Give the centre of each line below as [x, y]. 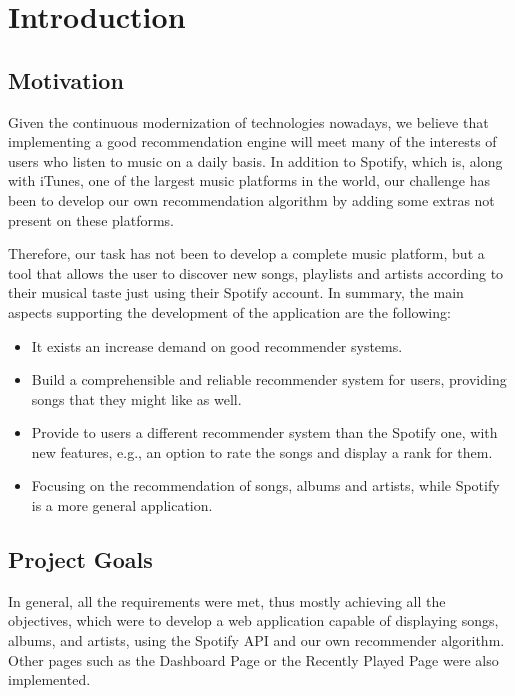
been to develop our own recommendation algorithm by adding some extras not [251, 199]
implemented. [49, 679]
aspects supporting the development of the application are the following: [229, 311]
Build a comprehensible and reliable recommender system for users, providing [269, 379]
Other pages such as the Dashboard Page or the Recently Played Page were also [253, 659]
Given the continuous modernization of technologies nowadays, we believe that [248, 121]
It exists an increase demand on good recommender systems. [217, 345]
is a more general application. [122, 505]
